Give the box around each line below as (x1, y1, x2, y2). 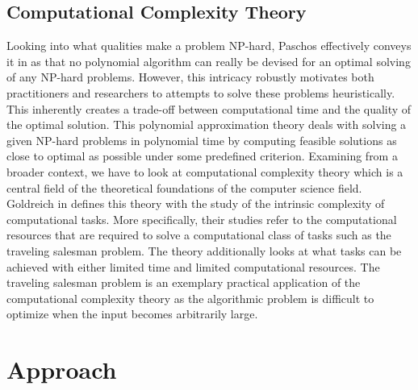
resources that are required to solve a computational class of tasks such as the (6, 226, 391, 243)
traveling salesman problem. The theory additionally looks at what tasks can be (6, 242, 402, 259)
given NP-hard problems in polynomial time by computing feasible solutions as (6, 131, 397, 148)
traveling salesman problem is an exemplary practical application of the (6, 274, 361, 291)
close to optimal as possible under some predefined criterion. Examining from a (6, 147, 398, 164)
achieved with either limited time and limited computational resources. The (6, 258, 380, 275)
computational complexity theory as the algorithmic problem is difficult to (6, 289, 374, 306)
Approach (6, 353, 117, 386)
